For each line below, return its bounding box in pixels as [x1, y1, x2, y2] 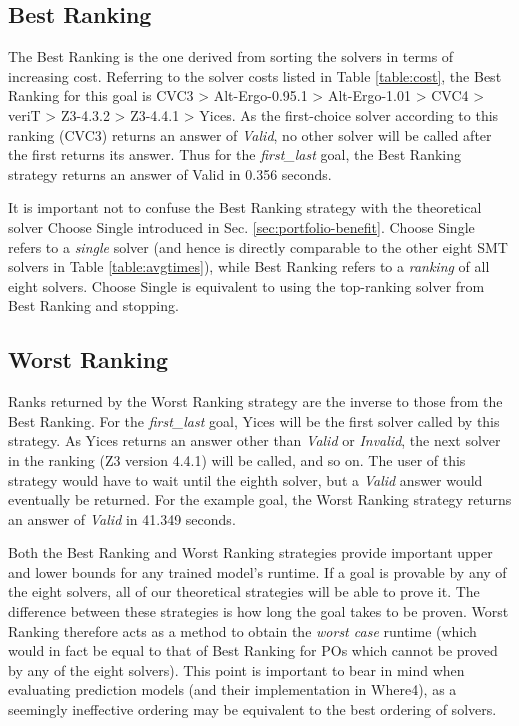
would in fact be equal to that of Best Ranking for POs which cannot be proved [8, 640, 498, 661]
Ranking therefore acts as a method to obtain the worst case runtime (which [8, 620, 477, 641]
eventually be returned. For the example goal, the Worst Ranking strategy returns [8, 489, 512, 510]
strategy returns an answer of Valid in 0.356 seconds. [8, 163, 332, 184]
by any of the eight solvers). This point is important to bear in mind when [8, 659, 465, 680]
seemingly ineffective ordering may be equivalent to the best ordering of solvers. [8, 699, 497, 720]
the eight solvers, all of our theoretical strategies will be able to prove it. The [8, 581, 480, 602]
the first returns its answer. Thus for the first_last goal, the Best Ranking [8, 144, 461, 165]
